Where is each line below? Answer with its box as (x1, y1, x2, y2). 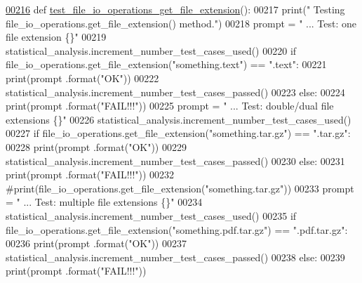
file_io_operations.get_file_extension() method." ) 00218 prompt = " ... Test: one (6, 15, 357, 30)
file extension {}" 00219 (6, 29, 107, 44)
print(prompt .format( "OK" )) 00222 (6, 70, 159, 85)
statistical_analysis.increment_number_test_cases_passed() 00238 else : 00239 (6, 249, 345, 264)
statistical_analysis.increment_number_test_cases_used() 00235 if (6, 208, 297, 223)
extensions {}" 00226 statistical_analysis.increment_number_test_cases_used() (6, 112, 351, 126)
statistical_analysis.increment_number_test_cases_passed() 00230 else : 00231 (6, 153, 345, 168)
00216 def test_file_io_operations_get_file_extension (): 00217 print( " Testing (6, 2, 345, 16)
